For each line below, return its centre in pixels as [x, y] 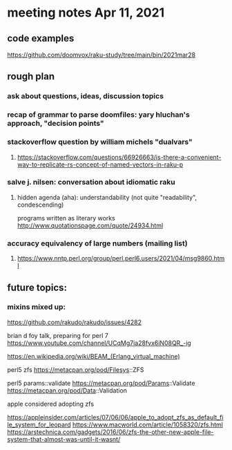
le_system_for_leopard [39, 424]
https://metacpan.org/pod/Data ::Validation [67, 390]
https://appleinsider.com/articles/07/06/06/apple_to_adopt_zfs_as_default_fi [115, 417]
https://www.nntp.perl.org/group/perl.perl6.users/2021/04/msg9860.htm [121, 259]
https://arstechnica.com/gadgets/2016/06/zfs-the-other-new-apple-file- [110, 432]
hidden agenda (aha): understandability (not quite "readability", [107, 197]
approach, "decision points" [56, 124]
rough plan [31, 76]
